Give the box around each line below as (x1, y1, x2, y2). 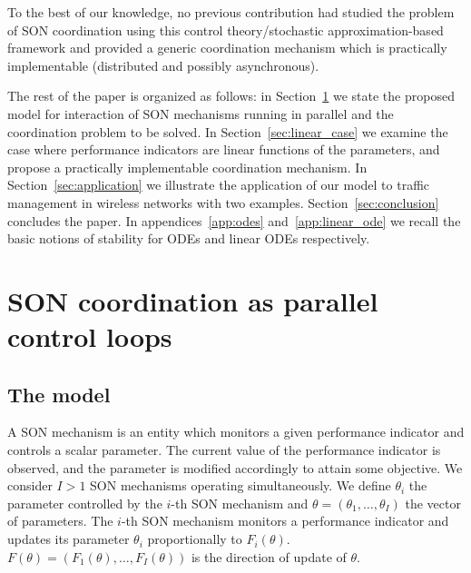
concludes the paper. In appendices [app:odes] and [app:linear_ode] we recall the (7, 211, 461, 230)
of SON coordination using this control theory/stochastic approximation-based (7, 20, 444, 39)
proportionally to (147, 529, 242, 548)
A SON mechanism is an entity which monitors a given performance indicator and (7, 422, 465, 441)
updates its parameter (7, 529, 130, 548)
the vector (405, 493, 461, 512)
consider (7, 476, 53, 495)
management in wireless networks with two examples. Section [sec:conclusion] (7, 193, 439, 212)
